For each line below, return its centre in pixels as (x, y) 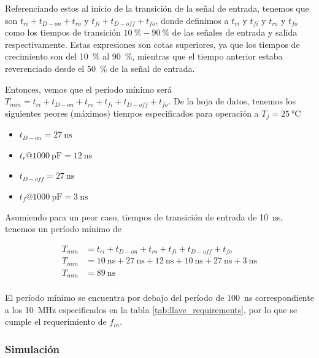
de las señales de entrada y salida (235, 32)
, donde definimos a (192, 20)
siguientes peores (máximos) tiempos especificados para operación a (132, 113)
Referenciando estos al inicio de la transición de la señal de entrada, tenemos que (157, 8)
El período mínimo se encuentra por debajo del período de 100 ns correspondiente (159, 298)
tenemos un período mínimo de (63, 229)
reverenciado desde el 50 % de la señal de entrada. (100, 68)
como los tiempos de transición (63, 32)
